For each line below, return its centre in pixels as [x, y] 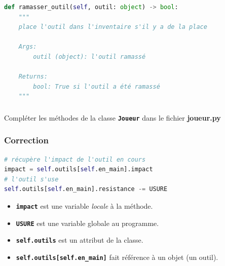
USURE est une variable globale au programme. [87, 223]
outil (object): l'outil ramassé [89, 56]
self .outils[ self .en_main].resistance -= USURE [86, 189]
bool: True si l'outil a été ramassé [97, 86]
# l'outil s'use [31, 179]
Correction [26, 140]
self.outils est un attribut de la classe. [80, 240]
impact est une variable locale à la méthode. [84, 206]
